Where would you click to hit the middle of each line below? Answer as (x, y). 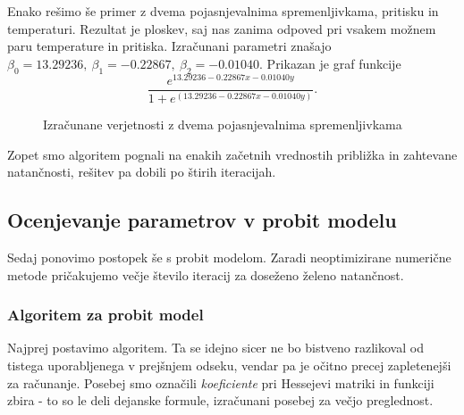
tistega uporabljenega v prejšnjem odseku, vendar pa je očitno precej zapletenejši (229, 365)
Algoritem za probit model (105, 315)
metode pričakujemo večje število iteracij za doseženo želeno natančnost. (206, 274)
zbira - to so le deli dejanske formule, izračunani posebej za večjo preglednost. (220, 400)
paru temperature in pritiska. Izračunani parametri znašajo (169, 46)
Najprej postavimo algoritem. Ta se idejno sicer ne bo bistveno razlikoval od (215, 348)
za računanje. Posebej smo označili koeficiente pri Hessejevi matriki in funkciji (221, 382)
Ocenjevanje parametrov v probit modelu (202, 220)
